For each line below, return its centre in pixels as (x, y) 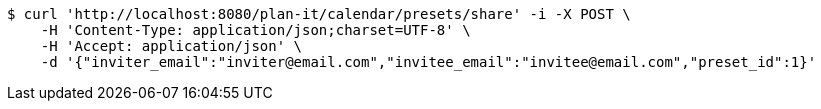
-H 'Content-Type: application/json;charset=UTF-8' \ (255, 30)
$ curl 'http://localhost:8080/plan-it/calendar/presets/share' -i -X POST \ (319, 14)
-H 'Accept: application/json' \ (171, 46)
